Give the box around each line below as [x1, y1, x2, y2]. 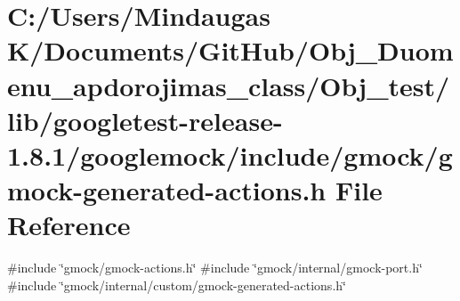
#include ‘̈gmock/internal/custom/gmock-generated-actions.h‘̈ [7, 275, 346, 294]
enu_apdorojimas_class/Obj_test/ [7, 67, 450, 103]
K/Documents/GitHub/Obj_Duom [7, 32, 454, 69]
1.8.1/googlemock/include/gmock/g [7, 136, 453, 173]
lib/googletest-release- [7, 102, 283, 138]
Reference [7, 207, 131, 243]
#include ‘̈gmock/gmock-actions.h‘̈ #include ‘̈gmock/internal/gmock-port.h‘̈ [7, 258, 423, 277]
